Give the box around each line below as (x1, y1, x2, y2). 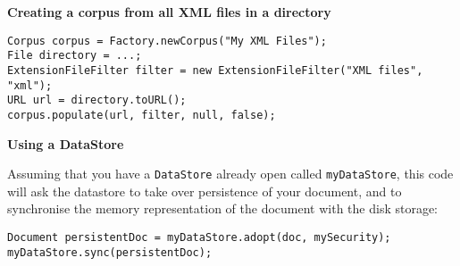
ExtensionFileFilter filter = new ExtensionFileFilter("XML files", (7, 63, 423, 77)
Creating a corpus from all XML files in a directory (7, 3, 331, 21)
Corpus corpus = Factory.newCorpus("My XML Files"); (7, 34, 327, 47)
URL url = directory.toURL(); (7, 94, 187, 107)
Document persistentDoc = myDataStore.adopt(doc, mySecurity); (7, 230, 391, 244)
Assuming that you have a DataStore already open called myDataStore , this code (7, 164, 454, 183)
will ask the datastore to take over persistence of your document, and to (7, 181, 402, 200)
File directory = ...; (7, 49, 142, 62)
